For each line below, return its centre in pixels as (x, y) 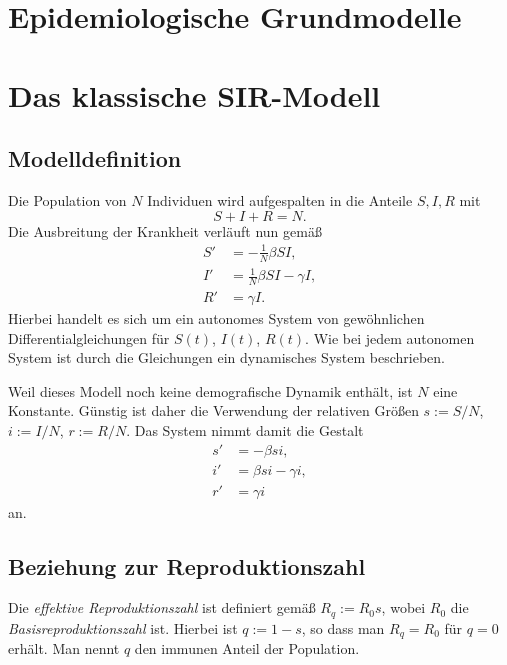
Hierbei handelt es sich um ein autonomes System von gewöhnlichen (216, 317)
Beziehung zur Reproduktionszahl (187, 565)
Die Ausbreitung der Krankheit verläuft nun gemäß (165, 230)
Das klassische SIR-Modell (194, 94)
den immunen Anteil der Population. (247, 648)
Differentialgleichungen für (89, 337)
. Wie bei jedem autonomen (390, 337)
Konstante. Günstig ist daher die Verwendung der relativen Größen (213, 410)
